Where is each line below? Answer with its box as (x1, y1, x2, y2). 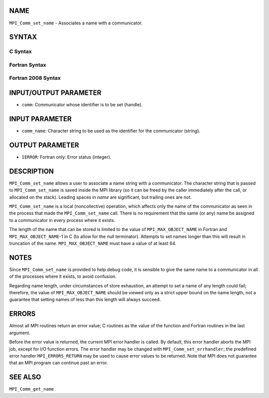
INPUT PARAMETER (9, 115, 72, 123)
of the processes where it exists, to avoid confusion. (9, 273, 117, 279)
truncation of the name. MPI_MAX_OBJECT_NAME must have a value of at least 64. (9, 240, 177, 246)
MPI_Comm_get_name (9, 387, 54, 392)
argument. (9, 330, 31, 336)
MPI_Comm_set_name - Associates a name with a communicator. (9, 20, 143, 26)
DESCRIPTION (9, 167, 54, 176)
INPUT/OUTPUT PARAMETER (9, 89, 102, 97)
